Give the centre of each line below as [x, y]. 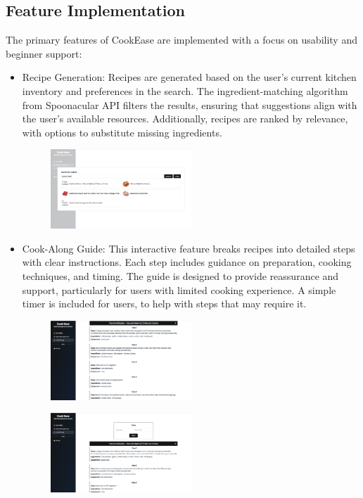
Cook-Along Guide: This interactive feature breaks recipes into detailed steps [189, 248]
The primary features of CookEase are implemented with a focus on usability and [181, 40]
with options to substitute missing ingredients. [122, 132]
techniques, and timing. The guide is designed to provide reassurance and [180, 276]
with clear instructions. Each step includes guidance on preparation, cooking [187, 262]
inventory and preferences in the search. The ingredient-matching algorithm [185, 90]
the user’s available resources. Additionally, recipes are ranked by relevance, [185, 119]
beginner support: [44, 53]
